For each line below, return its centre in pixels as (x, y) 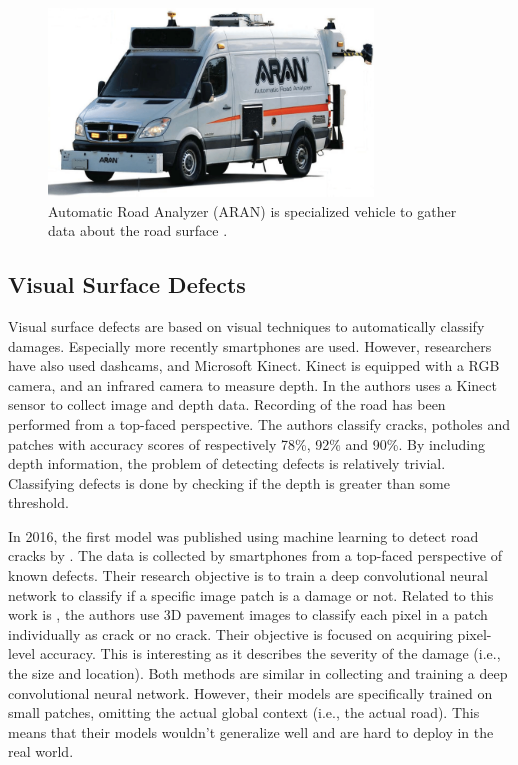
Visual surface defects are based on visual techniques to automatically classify (246, 325)
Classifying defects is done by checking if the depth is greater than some (229, 482)
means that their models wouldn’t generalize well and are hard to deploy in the (251, 731)
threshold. (38, 502)
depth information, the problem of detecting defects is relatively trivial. (227, 463)
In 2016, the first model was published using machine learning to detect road (243, 535)
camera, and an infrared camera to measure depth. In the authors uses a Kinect (252, 384)
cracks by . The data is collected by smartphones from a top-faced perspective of (255, 555)
